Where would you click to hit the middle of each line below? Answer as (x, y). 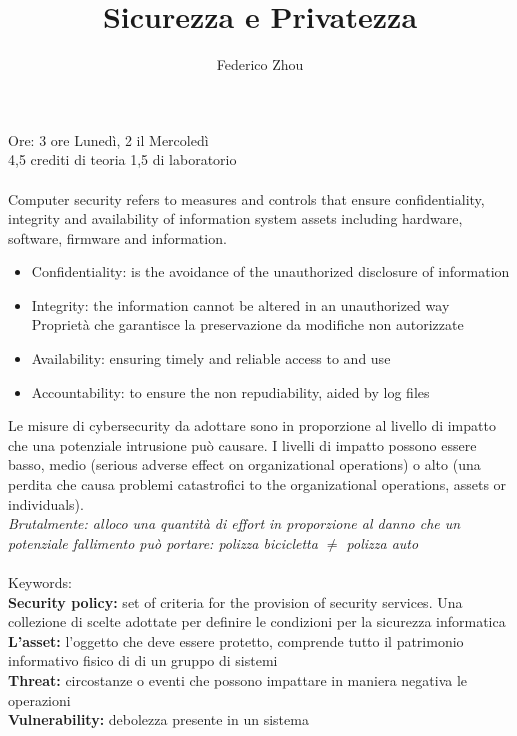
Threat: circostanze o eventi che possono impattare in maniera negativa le (238, 679)
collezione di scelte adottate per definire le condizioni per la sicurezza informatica (257, 621)
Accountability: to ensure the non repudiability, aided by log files (230, 391)
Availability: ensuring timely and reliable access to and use (211, 358)
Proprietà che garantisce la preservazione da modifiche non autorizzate (247, 324)
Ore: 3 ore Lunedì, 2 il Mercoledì (108, 139)
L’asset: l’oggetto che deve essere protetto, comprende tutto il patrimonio (236, 640)
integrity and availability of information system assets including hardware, (235, 218)
